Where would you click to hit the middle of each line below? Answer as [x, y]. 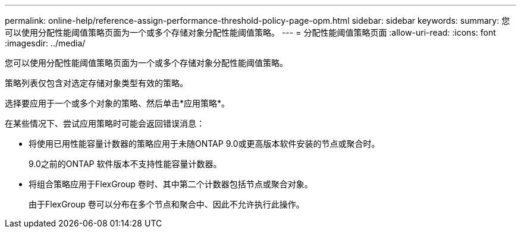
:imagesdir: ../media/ [45, 43]
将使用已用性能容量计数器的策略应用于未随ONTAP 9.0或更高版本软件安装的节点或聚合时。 [204, 144]
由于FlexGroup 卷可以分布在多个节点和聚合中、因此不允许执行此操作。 [167, 204]
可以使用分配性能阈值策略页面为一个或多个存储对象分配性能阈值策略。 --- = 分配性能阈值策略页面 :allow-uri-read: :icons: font [250, 32]
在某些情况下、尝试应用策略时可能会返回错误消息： [105, 123]
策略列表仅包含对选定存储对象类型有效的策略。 [96, 83]
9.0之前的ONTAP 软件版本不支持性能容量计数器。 [125, 164]
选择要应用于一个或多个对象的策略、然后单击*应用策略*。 [117, 103]
